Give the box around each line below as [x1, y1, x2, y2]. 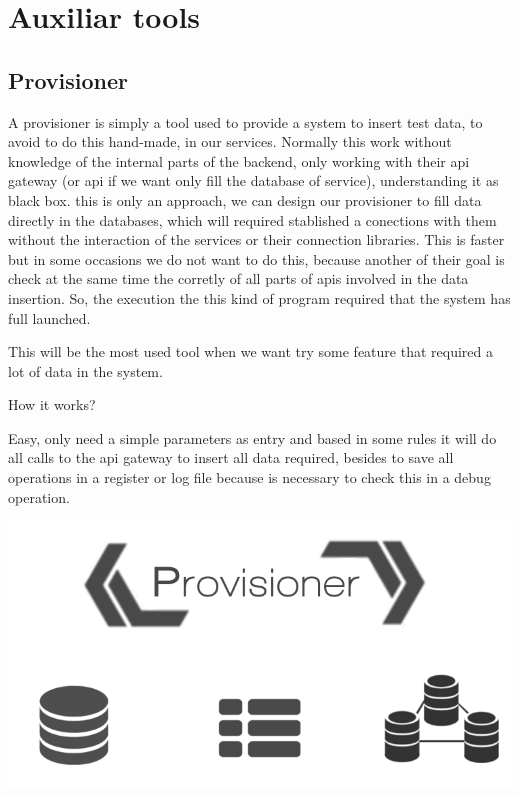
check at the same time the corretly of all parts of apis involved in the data [8, 268, 469, 289]
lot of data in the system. [8, 360, 163, 381]
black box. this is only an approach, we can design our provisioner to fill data [8, 189, 482, 210]
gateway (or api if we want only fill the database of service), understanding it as [8, 170, 499, 191]
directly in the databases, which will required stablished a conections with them [8, 209, 497, 230]
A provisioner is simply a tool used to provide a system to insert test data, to [8, 111, 483, 132]
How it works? [8, 394, 96, 415]
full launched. [8, 307, 91, 328]
